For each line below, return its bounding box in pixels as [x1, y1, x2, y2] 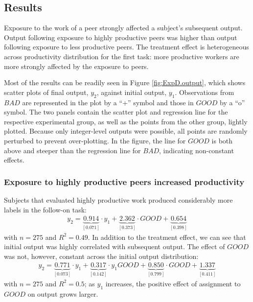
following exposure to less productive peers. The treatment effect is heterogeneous [4, 42, 249, 52]
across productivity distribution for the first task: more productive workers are [4, 51, 239, 61]
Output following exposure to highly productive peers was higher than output [4, 32, 237, 42]
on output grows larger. [27, 288, 98, 299]
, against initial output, [96, 87, 167, 97]
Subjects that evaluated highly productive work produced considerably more [4, 194, 233, 205]
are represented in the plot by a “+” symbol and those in [22, 97, 194, 107]
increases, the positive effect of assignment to [105, 278, 241, 288]
